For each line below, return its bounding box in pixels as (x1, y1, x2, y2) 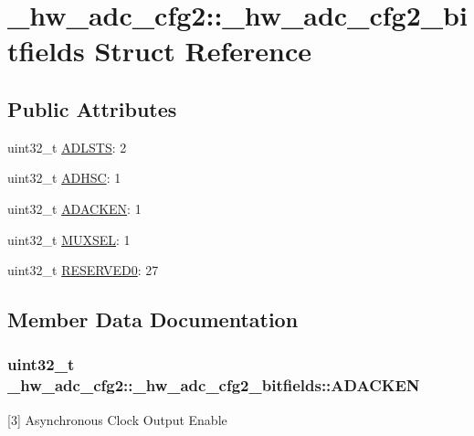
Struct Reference (94, 32, 312, 69)
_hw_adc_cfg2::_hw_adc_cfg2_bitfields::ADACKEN (7, 374, 420, 397)
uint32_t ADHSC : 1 (7, 168, 121, 187)
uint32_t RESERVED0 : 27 (7, 261, 159, 280)
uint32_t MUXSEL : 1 (7, 229, 131, 249)
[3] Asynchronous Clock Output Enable (7, 409, 227, 429)
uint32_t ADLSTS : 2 (7, 137, 127, 156)
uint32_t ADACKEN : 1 (7, 198, 142, 218)
